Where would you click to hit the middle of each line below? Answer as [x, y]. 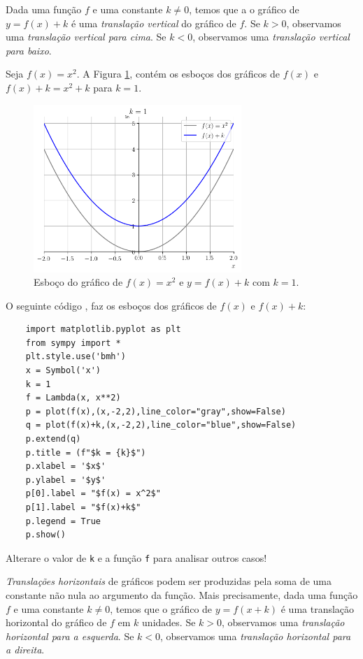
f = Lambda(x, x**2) [73, 398]
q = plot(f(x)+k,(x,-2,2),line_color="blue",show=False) [161, 425]
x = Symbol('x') [63, 371]
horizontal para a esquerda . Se [70, 636]
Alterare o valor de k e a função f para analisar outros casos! [136, 557]
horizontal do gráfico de [56, 622]
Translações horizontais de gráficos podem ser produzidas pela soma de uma [169, 581]
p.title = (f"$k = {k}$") [86, 452]
